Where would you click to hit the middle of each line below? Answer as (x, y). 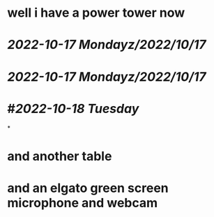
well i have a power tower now (96, 13)
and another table (60, 156)
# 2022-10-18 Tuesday (73, 108)
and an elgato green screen (88, 188)
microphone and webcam (83, 203)
